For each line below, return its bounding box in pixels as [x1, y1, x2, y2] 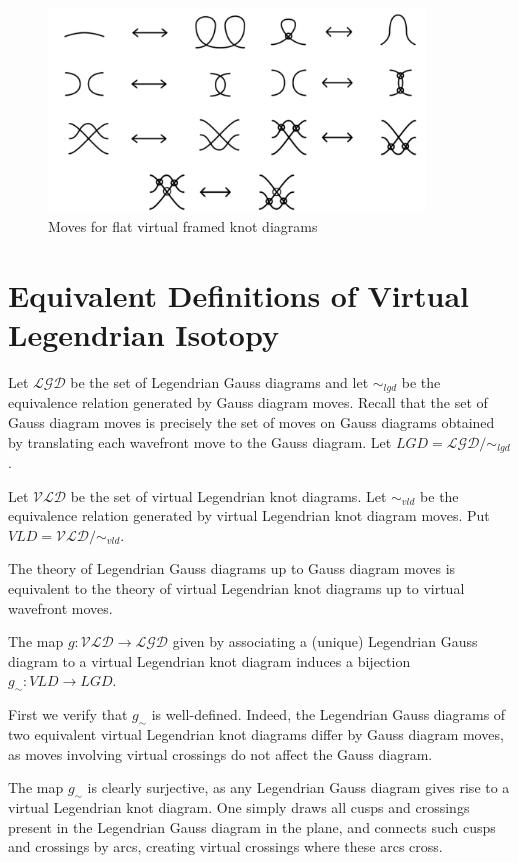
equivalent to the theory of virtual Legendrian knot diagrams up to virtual [8, 578, 465, 599]
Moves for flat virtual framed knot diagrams [48, 216, 318, 237]
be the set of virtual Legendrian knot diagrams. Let [70, 485, 387, 506]
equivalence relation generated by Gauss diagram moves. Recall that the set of [8, 392, 488, 413]
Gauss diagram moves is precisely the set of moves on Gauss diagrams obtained [8, 412, 495, 433]
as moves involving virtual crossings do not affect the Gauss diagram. [8, 743, 433, 764]
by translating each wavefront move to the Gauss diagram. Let [8, 431, 392, 452]
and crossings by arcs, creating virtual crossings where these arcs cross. [8, 836, 443, 857]
